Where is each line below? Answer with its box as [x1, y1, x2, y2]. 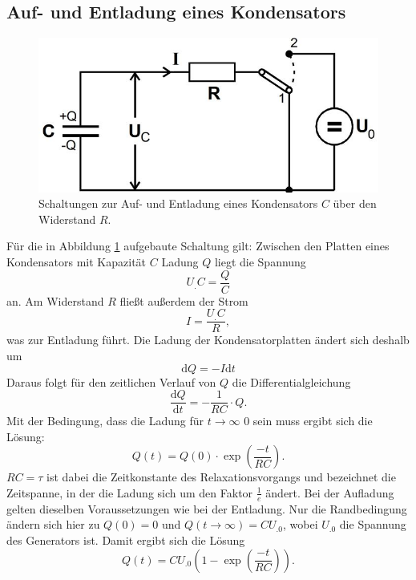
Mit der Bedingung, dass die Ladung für [6, 412, 204, 429]
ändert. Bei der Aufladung [265, 484, 394, 501]
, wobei [282, 516, 318, 533]
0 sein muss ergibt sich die [244, 412, 373, 429]
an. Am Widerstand [6, 292, 104, 309]
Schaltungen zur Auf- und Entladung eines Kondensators [38, 195, 318, 212]
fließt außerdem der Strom [119, 292, 248, 309]
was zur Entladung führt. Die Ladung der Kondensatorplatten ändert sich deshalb [6, 331, 410, 348]
